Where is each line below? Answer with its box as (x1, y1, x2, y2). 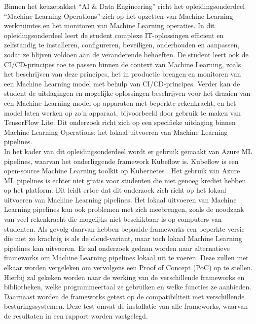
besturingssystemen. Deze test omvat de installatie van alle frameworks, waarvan (4, 301, 248, 311)
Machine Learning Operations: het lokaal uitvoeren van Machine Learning (4, 126, 228, 137)
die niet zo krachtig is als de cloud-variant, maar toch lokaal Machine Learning (4, 233, 242, 243)
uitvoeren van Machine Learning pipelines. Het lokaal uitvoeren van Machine (4, 194, 237, 204)
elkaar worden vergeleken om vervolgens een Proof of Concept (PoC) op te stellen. (4, 262, 253, 273)
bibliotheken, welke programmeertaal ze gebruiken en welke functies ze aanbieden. (4, 282, 252, 292)
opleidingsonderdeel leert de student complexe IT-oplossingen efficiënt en (4, 30, 224, 40)
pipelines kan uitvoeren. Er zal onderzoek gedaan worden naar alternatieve (4, 243, 230, 253)
